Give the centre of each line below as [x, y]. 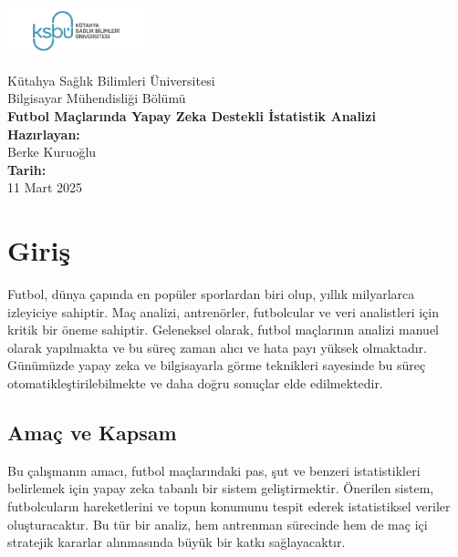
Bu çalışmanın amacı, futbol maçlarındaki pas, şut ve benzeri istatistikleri [214, 470]
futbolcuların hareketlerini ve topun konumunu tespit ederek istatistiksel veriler [229, 506]
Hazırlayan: [44, 134]
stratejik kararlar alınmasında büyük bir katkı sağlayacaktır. [177, 542]
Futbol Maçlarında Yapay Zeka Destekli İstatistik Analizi [192, 116]
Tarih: [27, 169]
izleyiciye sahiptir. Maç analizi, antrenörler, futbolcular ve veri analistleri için [223, 311]
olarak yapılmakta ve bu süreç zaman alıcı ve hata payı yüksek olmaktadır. [217, 347]
